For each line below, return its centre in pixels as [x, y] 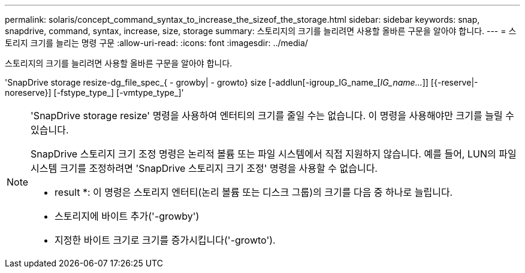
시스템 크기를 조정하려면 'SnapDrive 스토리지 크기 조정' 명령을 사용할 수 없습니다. [204, 168]
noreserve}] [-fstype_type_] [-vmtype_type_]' [94, 92]
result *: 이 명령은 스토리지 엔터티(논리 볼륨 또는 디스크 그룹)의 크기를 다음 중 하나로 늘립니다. [254, 192]
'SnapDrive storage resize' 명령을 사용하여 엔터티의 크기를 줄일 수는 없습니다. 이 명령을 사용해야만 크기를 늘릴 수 [272, 116]
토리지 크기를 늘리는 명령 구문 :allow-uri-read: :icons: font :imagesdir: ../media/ [156, 43]
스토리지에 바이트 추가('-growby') [127, 216]
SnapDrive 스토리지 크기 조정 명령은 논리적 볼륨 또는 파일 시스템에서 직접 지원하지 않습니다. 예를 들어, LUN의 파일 [274, 154]
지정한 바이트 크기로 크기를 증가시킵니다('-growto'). [165, 240]
